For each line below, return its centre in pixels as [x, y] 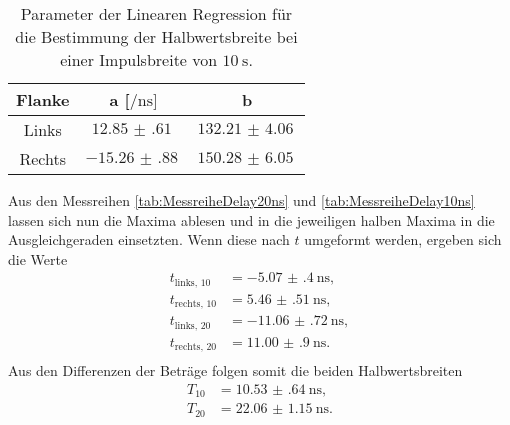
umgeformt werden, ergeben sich [403, 239]
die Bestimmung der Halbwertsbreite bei [156, 36]
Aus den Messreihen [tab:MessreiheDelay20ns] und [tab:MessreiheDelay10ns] [241, 200]
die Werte [38, 258]
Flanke [43, 99]
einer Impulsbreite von [139, 59]
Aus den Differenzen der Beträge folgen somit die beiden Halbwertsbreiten [235, 370]
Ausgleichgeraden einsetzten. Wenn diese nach [149, 239]
